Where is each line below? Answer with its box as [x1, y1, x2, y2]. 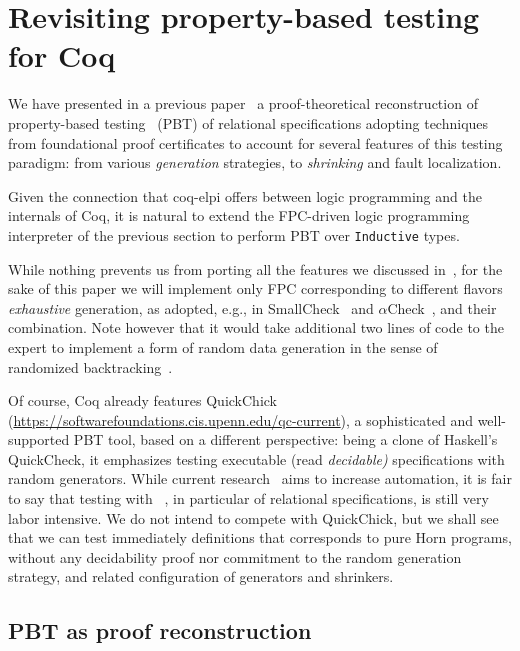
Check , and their [387, 297, 497, 318]
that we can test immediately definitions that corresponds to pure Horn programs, [8, 527, 512, 548]
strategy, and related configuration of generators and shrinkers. [8, 566, 394, 587]
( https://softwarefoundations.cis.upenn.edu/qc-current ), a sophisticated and [8, 409, 473, 430]
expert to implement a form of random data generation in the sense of [8, 336, 438, 357]
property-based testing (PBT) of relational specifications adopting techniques [8, 112, 489, 133]
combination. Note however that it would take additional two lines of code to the [8, 317, 504, 338]
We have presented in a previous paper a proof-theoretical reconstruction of [8, 93, 478, 114]
